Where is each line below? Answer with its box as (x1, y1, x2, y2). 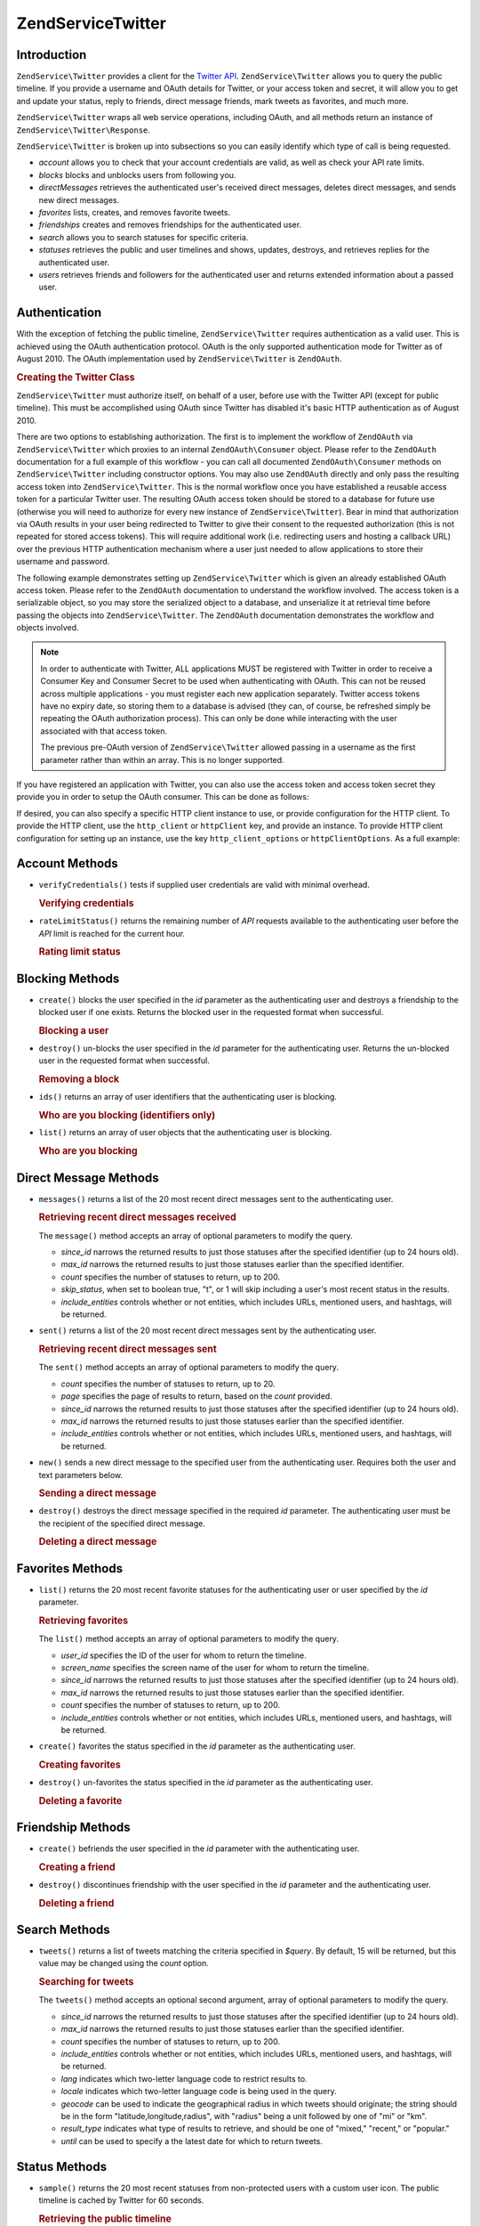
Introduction (16, 47, 87, 62)
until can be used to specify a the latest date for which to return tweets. (60, 2135, 324, 2146)
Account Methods (16, 856, 119, 872)
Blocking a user (38, 1024, 109, 1036)
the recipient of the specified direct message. (38, 1518, 206, 1529)
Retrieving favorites (38, 1614, 129, 1627)
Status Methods (16, 2159, 108, 2174)
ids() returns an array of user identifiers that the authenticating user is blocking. (38, 1091, 338, 1101)
